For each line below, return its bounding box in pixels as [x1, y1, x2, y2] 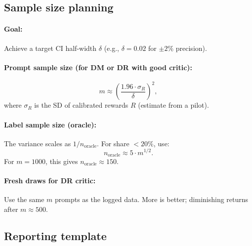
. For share [97, 138, 129, 148]
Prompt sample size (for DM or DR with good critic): [4, 62, 193, 72]
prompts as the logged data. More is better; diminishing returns [55, 194, 249, 205]
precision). [175, 42, 207, 53]
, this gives [45, 156, 78, 166]
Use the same [4, 194, 44, 205]
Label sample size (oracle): [4, 119, 97, 129]
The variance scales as [4, 138, 71, 148]
